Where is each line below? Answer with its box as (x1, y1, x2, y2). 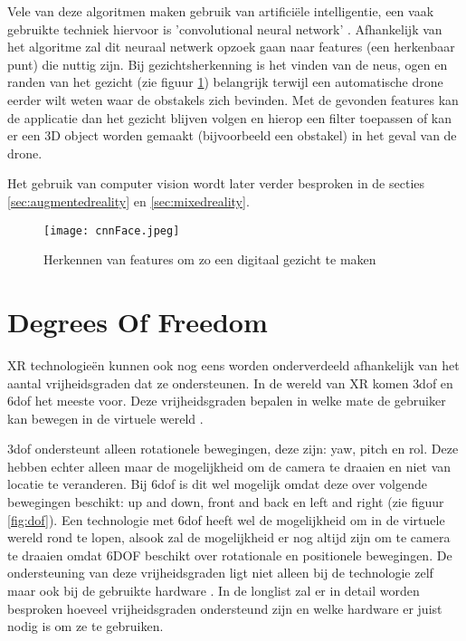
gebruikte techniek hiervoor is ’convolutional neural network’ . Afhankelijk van (7, 19, 442, 38)
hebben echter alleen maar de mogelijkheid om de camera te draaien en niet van (7, 456, 452, 475)
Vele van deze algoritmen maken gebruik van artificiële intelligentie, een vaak (7, 2, 434, 20)
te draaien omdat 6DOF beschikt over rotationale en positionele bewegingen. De (7, 545, 452, 564)
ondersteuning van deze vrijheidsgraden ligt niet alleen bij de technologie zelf (7, 563, 433, 582)
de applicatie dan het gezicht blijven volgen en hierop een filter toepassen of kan (7, 108, 452, 127)
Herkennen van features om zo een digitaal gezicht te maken (43, 250, 376, 269)
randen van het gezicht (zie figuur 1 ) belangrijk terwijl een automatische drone (7, 72, 443, 91)
